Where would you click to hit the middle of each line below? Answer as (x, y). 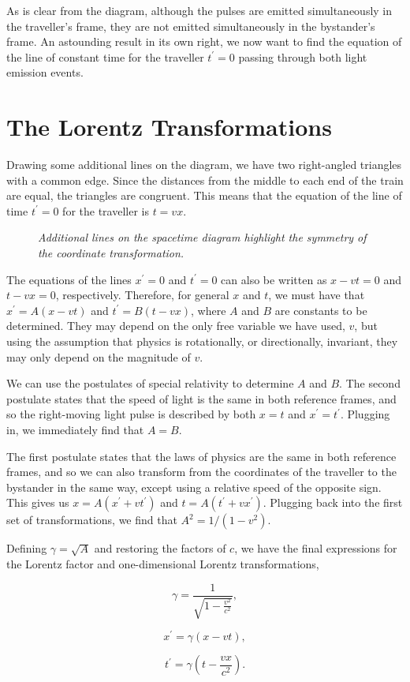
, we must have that (317, 295)
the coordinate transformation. (111, 253)
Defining (27, 548)
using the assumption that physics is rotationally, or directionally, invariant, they (202, 341)
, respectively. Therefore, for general (142, 295)
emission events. (45, 72)
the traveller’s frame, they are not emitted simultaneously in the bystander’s (191, 26)
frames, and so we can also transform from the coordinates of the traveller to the (201, 472)
